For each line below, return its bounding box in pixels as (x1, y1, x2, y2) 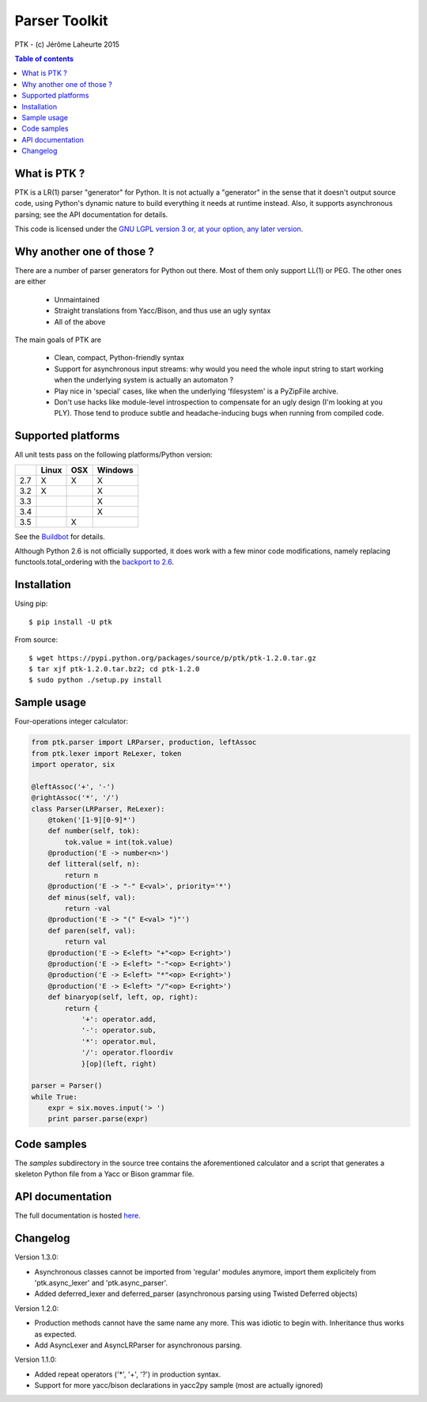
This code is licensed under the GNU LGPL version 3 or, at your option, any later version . (14, 224, 304, 234)
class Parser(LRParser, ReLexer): (31, 804, 165, 813)
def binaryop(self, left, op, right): (47, 993, 198, 1001)
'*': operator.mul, (81, 1037, 157, 1046)
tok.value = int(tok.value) (64, 838, 174, 846)
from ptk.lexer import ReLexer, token (31, 749, 182, 758)
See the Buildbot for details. (14, 531, 106, 541)
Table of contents (14, 54, 74, 63)
